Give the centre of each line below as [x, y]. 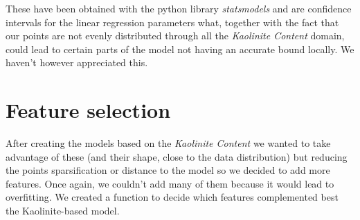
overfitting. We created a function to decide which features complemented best [172, 197]
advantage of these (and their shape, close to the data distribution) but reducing [177, 156]
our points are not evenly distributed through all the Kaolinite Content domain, [175, 36]
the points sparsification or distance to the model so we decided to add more [168, 170]
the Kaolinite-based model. [63, 211]
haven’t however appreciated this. [77, 62]
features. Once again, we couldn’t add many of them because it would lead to [170, 183]
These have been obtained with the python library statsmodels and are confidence [179, 8]
